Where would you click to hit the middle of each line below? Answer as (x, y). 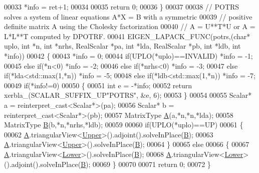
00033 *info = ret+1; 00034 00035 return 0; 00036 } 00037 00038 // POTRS (122, 7)
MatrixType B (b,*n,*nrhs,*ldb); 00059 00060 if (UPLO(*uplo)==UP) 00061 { (124, 125)
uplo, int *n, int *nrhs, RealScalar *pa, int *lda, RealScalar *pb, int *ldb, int (122, 46)
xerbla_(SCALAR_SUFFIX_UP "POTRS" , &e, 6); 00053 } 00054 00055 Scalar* (128, 95)
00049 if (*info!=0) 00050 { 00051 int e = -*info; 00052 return (98, 85)
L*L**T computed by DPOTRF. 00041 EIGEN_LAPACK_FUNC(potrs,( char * (127, 36)
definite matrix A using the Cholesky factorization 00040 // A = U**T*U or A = (130, 26)
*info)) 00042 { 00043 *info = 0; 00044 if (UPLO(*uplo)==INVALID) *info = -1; (128, 55)
